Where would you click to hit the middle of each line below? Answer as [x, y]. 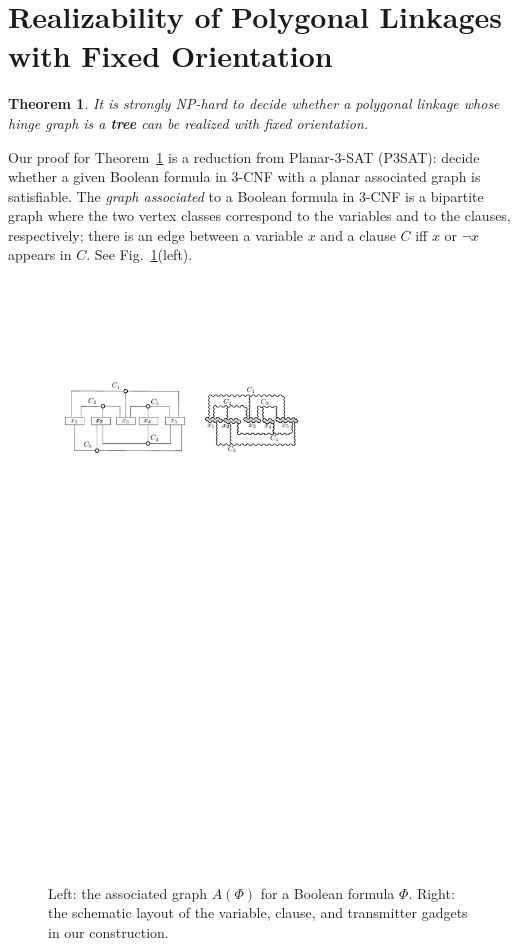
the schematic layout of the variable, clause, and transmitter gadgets [258, 912]
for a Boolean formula [327, 892]
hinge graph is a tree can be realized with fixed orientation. [188, 122]
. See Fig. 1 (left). [139, 254]
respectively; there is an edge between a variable [156, 234]
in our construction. [108, 931]
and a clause [358, 234]
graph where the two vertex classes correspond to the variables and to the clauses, [259, 215]
